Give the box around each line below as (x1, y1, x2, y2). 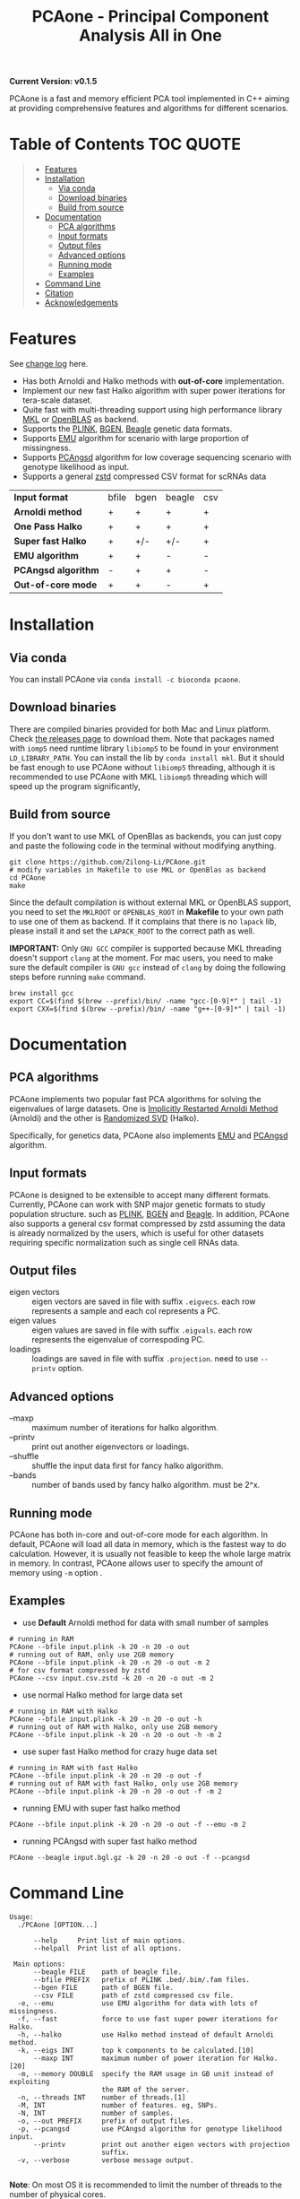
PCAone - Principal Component (31, 6, 270, 27)
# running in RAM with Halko (9, 1707, 118, 1716)
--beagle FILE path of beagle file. (32, 1967, 182, 1977)
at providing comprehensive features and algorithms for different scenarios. (9, 103, 289, 114)
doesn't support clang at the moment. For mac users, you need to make (9, 952, 274, 963)
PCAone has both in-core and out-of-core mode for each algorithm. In (9, 1529, 269, 1540)
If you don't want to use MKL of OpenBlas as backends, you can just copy (9, 830, 282, 841)
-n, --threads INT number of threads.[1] (17, 2092, 186, 2102)
